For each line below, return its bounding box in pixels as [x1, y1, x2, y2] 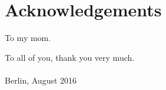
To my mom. [5, 32, 51, 44]
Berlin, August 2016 [5, 74, 77, 86]
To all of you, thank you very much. [5, 51, 135, 63]
